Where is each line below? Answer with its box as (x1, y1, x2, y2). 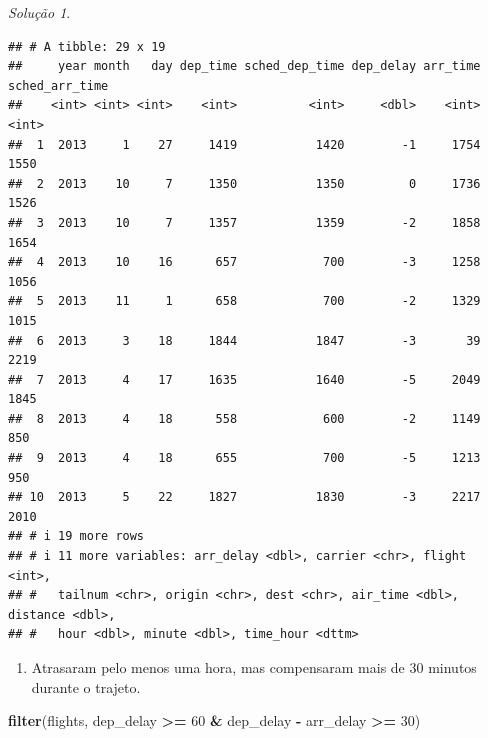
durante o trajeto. (31, 676, 141, 697)
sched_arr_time (8, 78, 109, 93)
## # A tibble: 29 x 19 (8, 39, 166, 54)
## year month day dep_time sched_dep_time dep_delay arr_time (8, 59, 481, 74)
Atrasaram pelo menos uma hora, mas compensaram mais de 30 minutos (31, 657, 477, 677)
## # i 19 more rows (8, 529, 145, 544)
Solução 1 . (8, 2, 71, 22)
